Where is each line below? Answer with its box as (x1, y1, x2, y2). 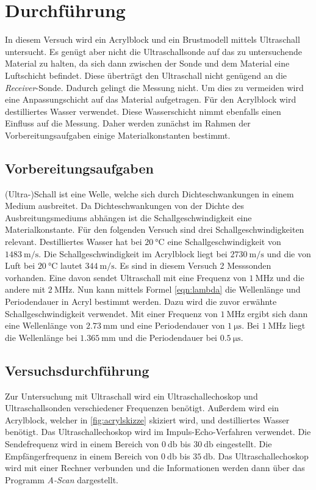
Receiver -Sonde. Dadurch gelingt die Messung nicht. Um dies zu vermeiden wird (5, 81, 304, 93)
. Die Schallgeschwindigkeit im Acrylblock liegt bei (38, 247, 228, 260)
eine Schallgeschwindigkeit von (167, 235, 281, 248)
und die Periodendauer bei (118, 331, 218, 343)
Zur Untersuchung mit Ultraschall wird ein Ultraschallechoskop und (5, 389, 258, 402)
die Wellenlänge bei (5, 331, 77, 343)
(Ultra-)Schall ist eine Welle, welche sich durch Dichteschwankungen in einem (5, 187, 294, 200)
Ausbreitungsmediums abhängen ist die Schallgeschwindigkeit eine (5, 211, 252, 224)
